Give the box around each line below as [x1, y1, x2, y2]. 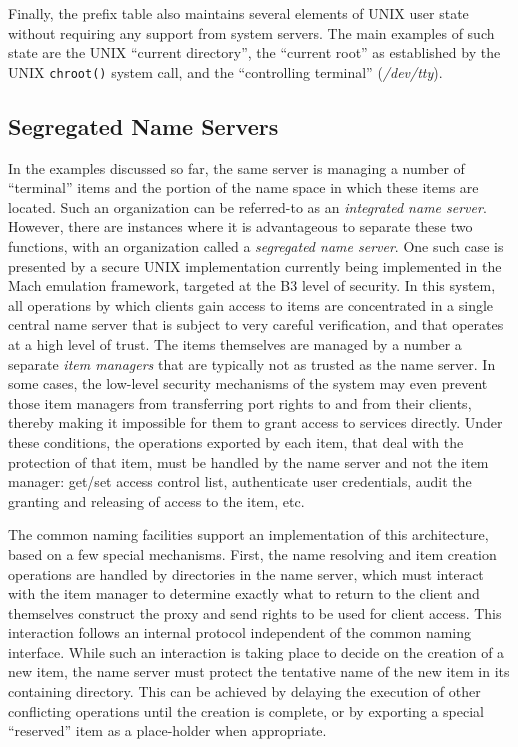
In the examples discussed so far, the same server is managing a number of [8, 157, 465, 178]
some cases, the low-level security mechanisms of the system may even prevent [8, 373, 488, 394]
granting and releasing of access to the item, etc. [8, 490, 305, 511]
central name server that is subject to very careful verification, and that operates [8, 314, 504, 335]
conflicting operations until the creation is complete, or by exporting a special [8, 700, 485, 721]
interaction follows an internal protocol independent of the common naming [8, 622, 472, 643]
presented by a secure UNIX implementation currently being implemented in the [8, 255, 502, 276]
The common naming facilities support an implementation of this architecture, [8, 524, 489, 545]
